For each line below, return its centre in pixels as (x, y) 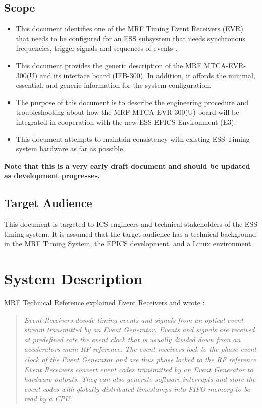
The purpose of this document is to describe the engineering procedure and (132, 102)
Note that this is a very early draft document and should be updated (127, 165)
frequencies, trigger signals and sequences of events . (96, 48)
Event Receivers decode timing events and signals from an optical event (134, 319)
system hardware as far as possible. (70, 149)
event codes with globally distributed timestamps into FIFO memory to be (137, 389)
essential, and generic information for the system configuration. (114, 85)
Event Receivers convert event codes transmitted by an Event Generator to (139, 369)
